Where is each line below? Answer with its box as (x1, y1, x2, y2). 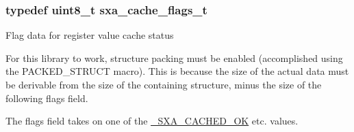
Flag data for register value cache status (5, 28, 174, 42)
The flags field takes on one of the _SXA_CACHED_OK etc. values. (5, 114, 299, 128)
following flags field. (5, 90, 88, 105)
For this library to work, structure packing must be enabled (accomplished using (5, 50, 343, 65)
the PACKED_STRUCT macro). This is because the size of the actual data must (5, 64, 349, 78)
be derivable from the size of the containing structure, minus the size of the (5, 78, 322, 91)
